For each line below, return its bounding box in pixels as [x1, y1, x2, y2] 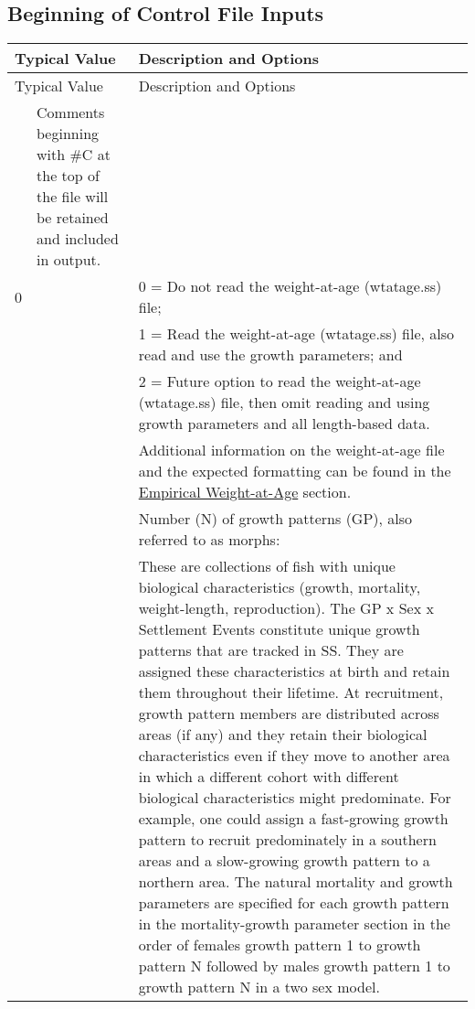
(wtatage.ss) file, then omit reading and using [138, 392, 430, 413]
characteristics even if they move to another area [138, 745, 450, 767]
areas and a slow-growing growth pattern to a [138, 850, 430, 872]
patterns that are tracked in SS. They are [138, 639, 404, 661]
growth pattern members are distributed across [138, 703, 439, 725]
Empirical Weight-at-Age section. [138, 481, 352, 503]
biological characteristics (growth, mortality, [138, 576, 421, 598]
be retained [37, 207, 109, 229]
